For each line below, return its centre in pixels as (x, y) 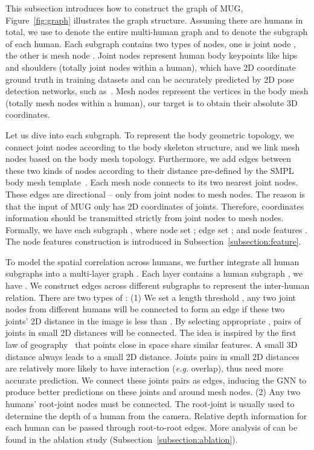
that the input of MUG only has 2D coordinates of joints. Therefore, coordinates (155, 206)
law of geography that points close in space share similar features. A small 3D (152, 345)
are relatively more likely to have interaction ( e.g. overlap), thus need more (144, 368)
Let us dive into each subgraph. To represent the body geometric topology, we (150, 134)
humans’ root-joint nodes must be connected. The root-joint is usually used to (150, 403)
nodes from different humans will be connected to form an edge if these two (145, 309)
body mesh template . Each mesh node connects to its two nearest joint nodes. (152, 182)
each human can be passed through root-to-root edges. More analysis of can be (152, 427)
